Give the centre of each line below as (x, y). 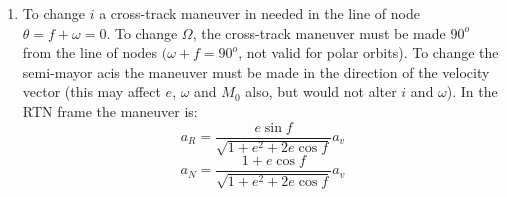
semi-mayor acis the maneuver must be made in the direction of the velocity (256, 71)
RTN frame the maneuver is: (110, 110)
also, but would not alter (321, 91)
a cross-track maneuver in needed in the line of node (259, 13)
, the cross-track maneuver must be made (319, 32)
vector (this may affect (91, 91)
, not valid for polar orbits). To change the (368, 52)
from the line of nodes (90, 52)
